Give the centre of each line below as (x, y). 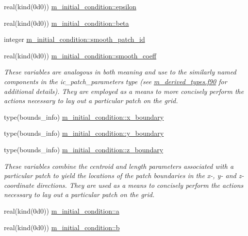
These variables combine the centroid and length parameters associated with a (119, 166)
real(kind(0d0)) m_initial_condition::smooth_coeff (80, 55)
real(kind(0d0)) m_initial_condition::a (62, 210)
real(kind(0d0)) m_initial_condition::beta (66, 23)
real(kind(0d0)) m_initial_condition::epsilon (70, 6)
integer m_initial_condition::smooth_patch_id (74, 39)
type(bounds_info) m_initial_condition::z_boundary (84, 149)
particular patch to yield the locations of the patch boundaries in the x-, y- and (120, 175)
